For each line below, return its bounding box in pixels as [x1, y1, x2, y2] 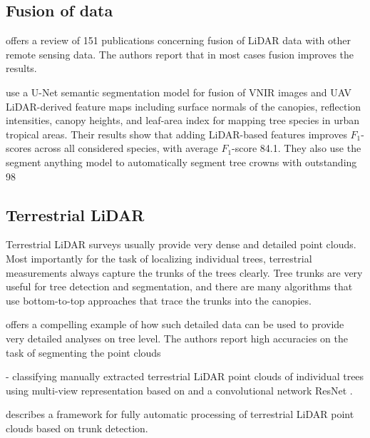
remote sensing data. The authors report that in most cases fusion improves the [6, 46, 354, 61]
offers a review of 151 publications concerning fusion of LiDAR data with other [6, 33, 351, 48]
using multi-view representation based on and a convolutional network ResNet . [6, 382, 353, 397]
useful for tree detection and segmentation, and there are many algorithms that [6, 279, 353, 294]
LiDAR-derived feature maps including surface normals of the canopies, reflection [6, 98, 361, 113]
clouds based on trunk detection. [6, 420, 148, 435]
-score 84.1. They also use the [232, 141, 361, 156]
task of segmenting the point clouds [6, 345, 161, 360]
